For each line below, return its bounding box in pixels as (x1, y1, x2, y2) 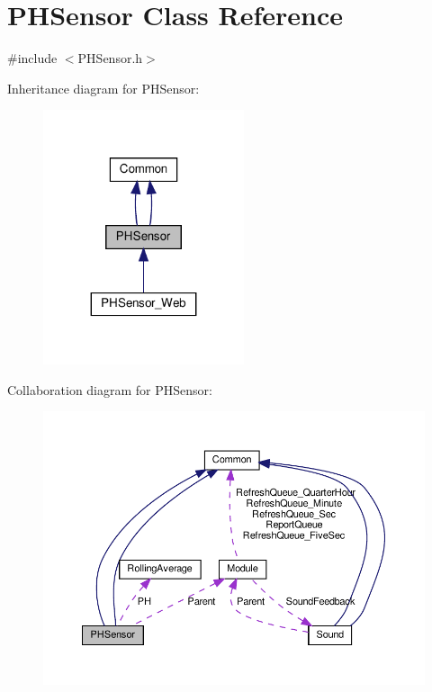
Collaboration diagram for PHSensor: (7, 380, 212, 399)
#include (7, 49, 58, 67)
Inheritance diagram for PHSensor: (7, 78, 200, 97)
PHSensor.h (77, 49, 143, 67)
